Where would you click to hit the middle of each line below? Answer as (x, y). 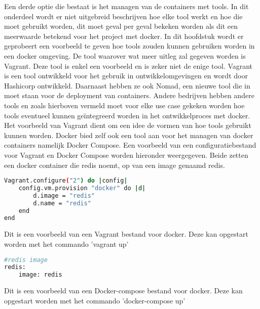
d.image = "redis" (64, 195)
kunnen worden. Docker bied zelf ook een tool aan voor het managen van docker (129, 135)
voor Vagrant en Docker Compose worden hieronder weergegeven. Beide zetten (126, 155)
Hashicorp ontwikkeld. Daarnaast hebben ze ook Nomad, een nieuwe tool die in (127, 85)
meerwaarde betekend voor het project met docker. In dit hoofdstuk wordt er (124, 36)
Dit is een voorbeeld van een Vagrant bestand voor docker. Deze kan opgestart (126, 234)
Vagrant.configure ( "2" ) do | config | (66, 181)
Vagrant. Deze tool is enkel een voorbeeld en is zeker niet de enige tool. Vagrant (128, 65)
